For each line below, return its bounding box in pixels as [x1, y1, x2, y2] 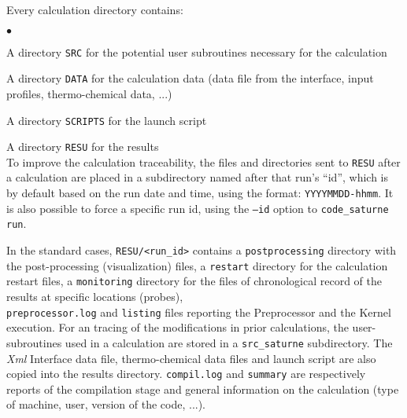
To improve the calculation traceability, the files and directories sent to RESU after [6, 153, 401, 170]
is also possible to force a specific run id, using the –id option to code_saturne [6, 200, 389, 216]
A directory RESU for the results [6, 138, 159, 155]
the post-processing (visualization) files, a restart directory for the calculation [6, 257, 388, 273]
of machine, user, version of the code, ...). [6, 396, 206, 412]
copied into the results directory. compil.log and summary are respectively [6, 365, 366, 382]
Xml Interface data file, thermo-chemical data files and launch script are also [6, 350, 376, 366]
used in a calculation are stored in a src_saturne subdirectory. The [65, 334, 393, 350]
